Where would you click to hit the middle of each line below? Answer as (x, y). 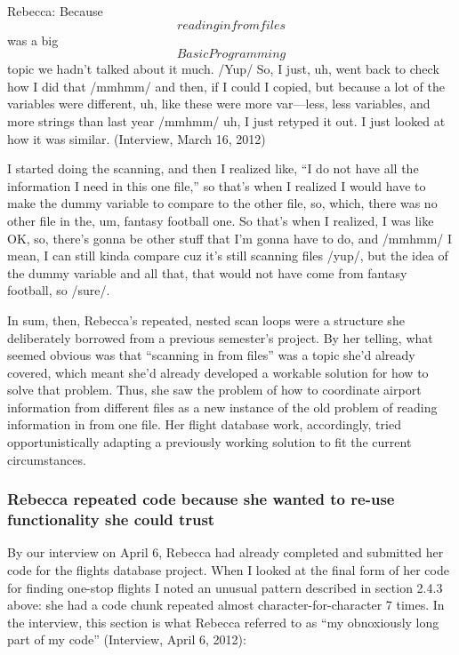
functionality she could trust (111, 519)
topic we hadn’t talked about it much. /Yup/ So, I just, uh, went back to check (223, 69)
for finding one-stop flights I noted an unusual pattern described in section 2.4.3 (225, 587)
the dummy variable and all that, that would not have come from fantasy (207, 272)
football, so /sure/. (59, 290)
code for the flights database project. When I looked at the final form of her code (228, 569)
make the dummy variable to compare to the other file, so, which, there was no (222, 203)
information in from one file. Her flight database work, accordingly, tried (204, 424)
